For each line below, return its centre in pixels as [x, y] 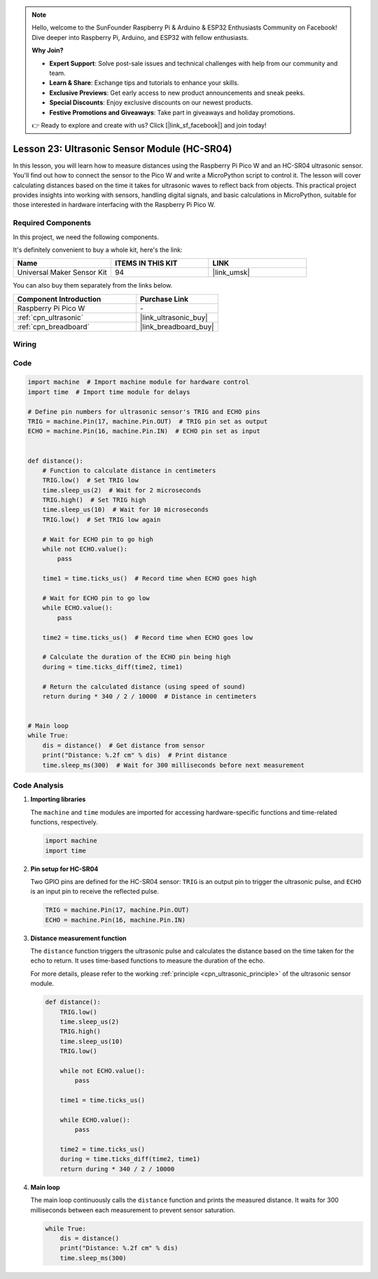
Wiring [25, 344]
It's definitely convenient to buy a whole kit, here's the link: [98, 250]
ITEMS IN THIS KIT [146, 263]
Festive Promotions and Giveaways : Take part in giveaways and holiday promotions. [172, 112]
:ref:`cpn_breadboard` [54, 326]
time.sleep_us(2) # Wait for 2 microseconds [122, 490]
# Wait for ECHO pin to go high [98, 539]
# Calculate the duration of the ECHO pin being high [136, 657]
